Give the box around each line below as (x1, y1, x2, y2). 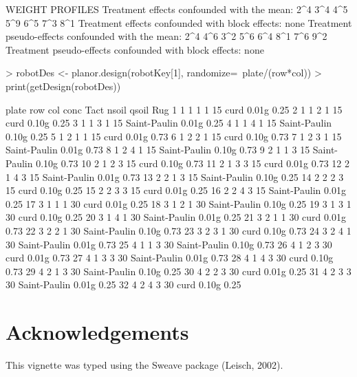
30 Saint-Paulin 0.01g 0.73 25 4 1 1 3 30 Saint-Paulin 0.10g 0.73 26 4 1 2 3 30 (6, 237, 332, 251)
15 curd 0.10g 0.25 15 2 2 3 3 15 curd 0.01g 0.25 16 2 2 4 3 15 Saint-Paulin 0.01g (6, 183, 346, 197)
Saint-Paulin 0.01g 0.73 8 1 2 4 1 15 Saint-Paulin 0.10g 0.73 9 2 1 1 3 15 (6, 142, 310, 157)
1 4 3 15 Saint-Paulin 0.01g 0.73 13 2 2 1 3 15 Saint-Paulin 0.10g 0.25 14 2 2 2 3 (6, 169, 344, 184)
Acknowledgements (6, 318, 189, 346)
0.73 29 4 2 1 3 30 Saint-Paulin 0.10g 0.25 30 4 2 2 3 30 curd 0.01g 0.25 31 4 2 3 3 (6, 263, 351, 278)
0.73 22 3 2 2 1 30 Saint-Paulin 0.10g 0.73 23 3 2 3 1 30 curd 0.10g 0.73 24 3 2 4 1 (6, 223, 351, 237)
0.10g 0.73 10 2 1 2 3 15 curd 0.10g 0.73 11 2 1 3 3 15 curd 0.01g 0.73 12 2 (36, 155, 349, 170)
